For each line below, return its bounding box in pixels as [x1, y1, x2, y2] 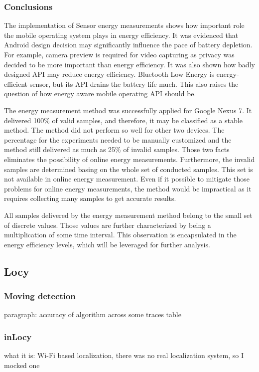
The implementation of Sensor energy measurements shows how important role [4, 20, 245, 30]
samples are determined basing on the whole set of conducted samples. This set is [4, 164, 253, 174]
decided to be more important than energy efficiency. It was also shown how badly [4, 59, 255, 69]
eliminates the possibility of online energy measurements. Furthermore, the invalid [4, 154, 255, 164]
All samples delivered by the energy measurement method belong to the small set [4, 209, 253, 220]
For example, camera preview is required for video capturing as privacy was [4, 49, 235, 59]
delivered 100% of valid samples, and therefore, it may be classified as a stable [4, 115, 243, 125]
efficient [4, 78, 28, 89]
